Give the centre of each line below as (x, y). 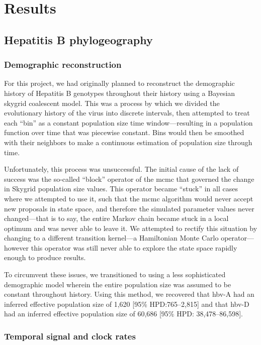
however (17, 247)
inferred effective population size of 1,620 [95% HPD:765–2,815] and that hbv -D (127, 304)
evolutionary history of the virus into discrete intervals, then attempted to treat (127, 113)
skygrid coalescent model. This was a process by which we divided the (112, 103)
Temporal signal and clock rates (70, 336)
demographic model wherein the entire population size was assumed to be (118, 284)
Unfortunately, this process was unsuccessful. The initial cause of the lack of (121, 169)
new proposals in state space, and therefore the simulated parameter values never (129, 208)
